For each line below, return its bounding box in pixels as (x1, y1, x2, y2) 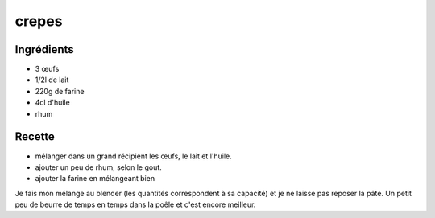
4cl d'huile (35, 97, 70, 108)
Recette (14, 130, 56, 144)
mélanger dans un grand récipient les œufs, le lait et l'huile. (35, 151, 233, 161)
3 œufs (35, 64, 60, 74)
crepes (14, 12, 63, 30)
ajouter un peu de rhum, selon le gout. (35, 162, 163, 172)
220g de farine (35, 86, 85, 96)
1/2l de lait (35, 75, 69, 84)
